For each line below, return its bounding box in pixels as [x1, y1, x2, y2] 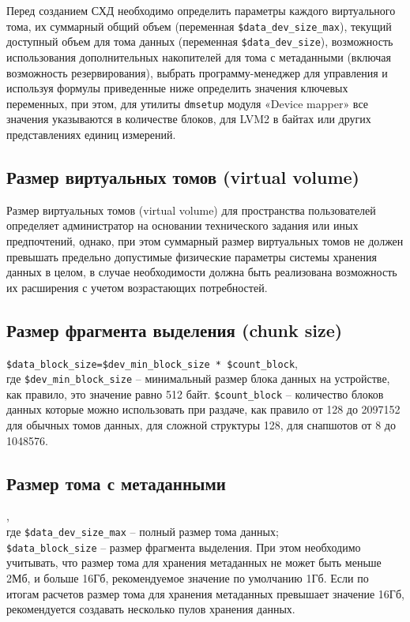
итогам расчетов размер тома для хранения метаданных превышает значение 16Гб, [6, 585, 404, 601]
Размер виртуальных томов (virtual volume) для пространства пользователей [6, 201, 376, 218]
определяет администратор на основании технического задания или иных [6, 217, 359, 234]
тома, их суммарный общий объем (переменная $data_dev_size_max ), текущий [6, 17, 392, 34]
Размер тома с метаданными [6, 470, 226, 495]
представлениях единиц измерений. [6, 126, 176, 142]
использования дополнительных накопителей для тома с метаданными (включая [6, 48, 391, 65]
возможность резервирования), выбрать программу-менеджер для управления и [6, 64, 388, 81]
